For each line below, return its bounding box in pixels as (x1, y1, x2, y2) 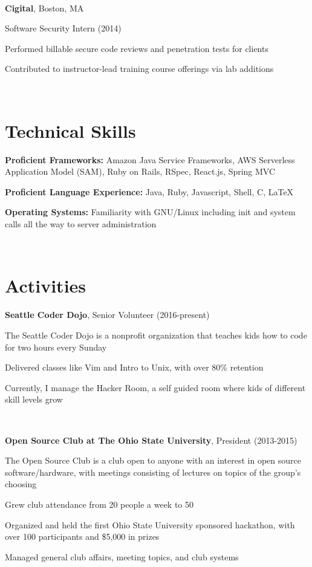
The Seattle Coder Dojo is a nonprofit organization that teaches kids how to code (5, 328, 307, 341)
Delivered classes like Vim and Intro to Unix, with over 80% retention (5, 361, 264, 374)
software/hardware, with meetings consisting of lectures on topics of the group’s (5, 465, 301, 478)
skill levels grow (5, 393, 63, 406)
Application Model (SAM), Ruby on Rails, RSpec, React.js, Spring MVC (5, 165, 276, 178)
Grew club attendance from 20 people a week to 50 (5, 497, 194, 510)
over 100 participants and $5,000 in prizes (5, 530, 160, 543)
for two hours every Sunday (5, 340, 107, 353)
